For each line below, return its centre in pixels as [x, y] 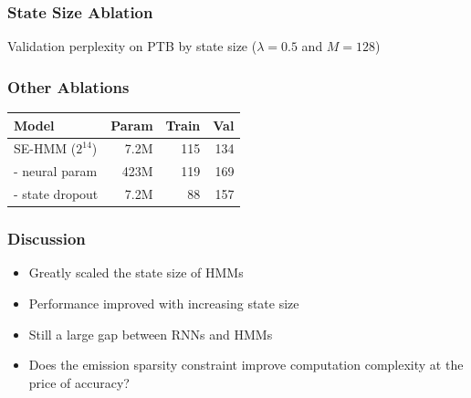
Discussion [47, 239]
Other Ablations [68, 86]
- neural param [56, 171]
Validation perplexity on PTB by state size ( [132, 46]
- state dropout [56, 194]
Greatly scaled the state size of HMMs [136, 272]
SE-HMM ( [45, 148]
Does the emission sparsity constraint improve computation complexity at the [246, 365]
